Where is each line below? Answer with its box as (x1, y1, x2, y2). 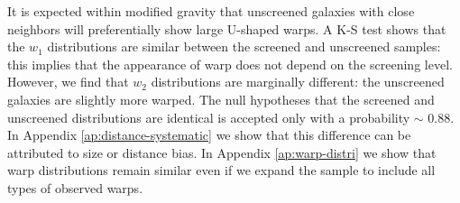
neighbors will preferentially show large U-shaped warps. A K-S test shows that (7, 19, 446, 38)
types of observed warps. (7, 178, 143, 197)
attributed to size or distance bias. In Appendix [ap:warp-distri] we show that (7, 143, 437, 161)
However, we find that (7, 72, 129, 91)
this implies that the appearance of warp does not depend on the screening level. (7, 54, 453, 73)
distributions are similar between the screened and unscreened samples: (47, 37, 441, 56)
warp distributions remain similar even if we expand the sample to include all (7, 161, 436, 180)
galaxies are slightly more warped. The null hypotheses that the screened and (7, 89, 435, 108)
